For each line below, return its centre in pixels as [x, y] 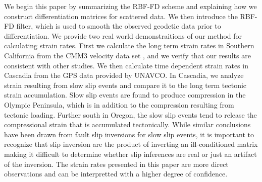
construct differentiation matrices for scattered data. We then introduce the [121, 16]
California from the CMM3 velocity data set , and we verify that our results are [127, 55]
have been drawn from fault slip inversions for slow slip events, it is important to [129, 134]
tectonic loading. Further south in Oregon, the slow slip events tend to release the [130, 114]
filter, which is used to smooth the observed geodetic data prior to [119, 26]
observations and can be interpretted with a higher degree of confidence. [116, 174]
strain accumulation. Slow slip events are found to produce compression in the [125, 95]
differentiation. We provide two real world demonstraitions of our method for [123, 35]
